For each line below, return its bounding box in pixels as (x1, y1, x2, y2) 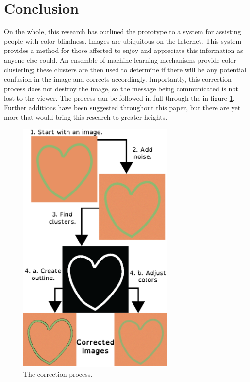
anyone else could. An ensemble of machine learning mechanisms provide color (4, 54, 236, 65)
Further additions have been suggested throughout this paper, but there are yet (4, 102, 241, 112)
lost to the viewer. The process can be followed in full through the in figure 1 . (4, 93, 235, 103)
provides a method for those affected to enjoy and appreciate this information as (4, 45, 243, 55)
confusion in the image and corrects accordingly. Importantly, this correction (4, 74, 232, 84)
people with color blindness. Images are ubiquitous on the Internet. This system (4, 35, 242, 46)
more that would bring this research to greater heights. (4, 112, 167, 122)
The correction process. (23, 368, 93, 379)
